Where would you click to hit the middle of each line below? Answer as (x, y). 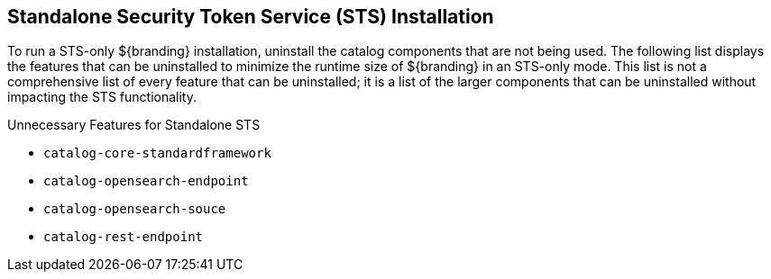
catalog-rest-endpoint (124, 237)
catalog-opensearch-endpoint (146, 181)
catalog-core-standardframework (157, 153)
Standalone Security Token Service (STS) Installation (251, 17)
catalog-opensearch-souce (135, 209)
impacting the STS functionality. (102, 97)
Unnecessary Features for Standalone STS (134, 125)
